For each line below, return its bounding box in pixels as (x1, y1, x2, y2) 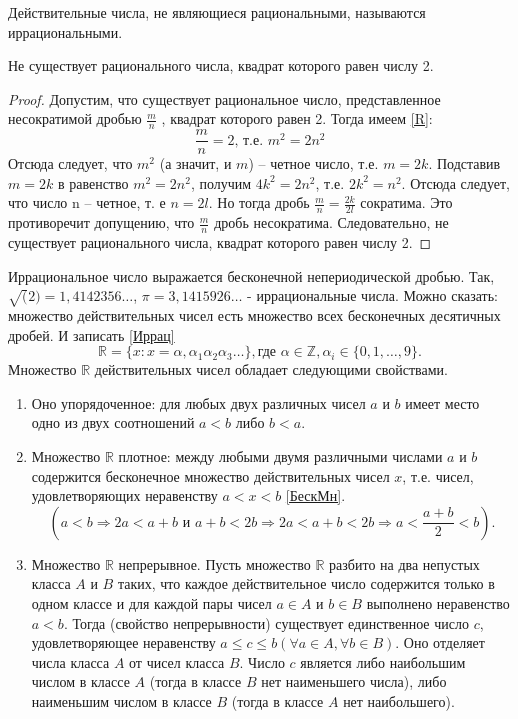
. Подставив (428, 153, 501, 174)
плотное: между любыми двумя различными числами (118, 446, 443, 467)
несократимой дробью (8, 108, 142, 129)
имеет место (405, 392, 480, 413)
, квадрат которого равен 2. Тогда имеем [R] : (161, 108, 433, 129)
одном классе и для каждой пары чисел (31, 593, 272, 613)
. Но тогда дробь (208, 192, 310, 213)
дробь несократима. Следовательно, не (214, 212, 449, 233)
